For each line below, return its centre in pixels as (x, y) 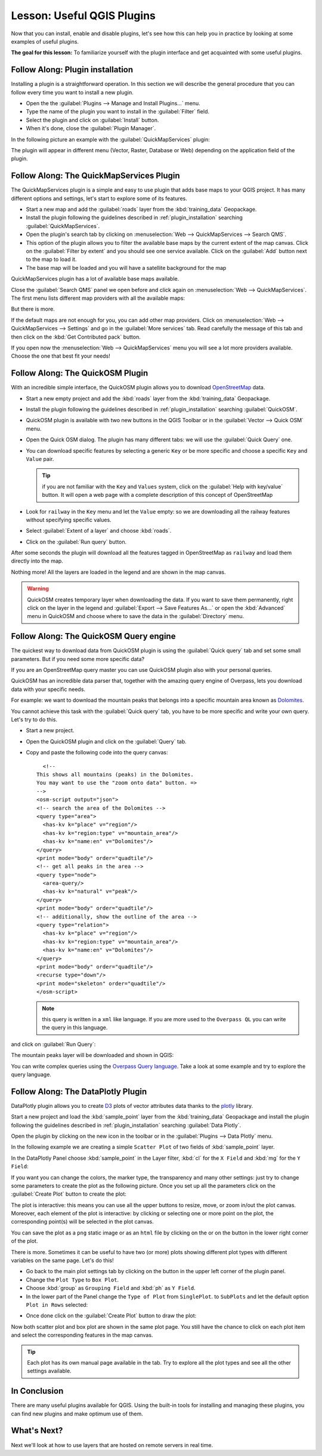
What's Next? (37, 1431)
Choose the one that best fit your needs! (61, 356)
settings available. (49, 1371)
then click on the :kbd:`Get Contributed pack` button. (76, 337)
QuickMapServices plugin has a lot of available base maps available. (95, 279)
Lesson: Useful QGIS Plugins (83, 16)
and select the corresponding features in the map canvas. (82, 1335)
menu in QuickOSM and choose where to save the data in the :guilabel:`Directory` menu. (136, 616)
